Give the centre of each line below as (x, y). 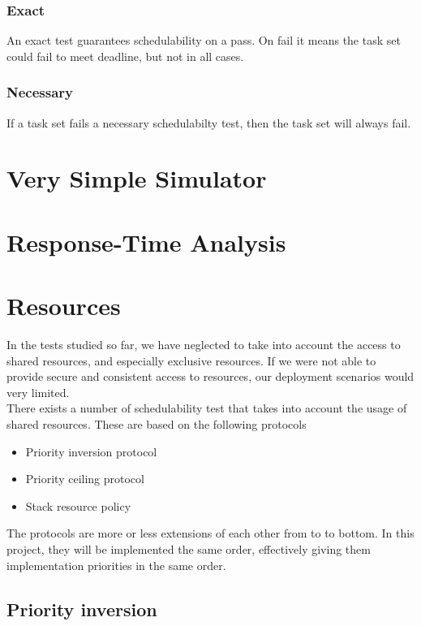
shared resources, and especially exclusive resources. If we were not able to (191, 360)
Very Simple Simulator (137, 178)
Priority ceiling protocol (85, 479)
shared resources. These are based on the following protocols (157, 424)
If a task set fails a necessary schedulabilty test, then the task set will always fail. (209, 122)
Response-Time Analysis (146, 242)
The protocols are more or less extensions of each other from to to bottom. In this (210, 533)
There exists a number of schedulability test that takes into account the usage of (207, 408)
